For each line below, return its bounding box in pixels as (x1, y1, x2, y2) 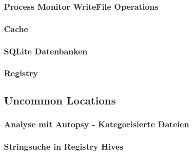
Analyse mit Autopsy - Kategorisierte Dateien (4, 118, 189, 130)
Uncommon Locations (4, 92, 116, 107)
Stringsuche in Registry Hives (4, 140, 124, 152)
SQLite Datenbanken (4, 45, 88, 57)
